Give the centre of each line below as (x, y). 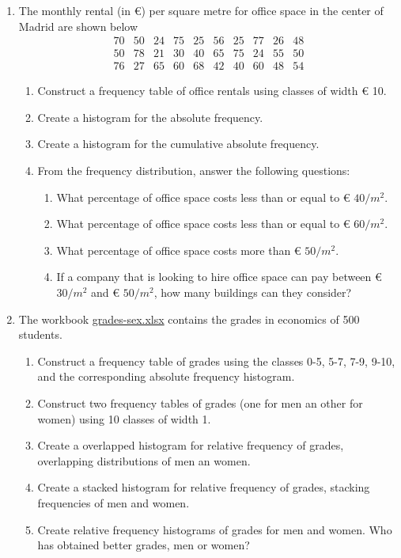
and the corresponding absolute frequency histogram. (166, 376)
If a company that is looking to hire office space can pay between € (219, 277)
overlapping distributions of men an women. (144, 460)
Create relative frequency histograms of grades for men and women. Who (215, 529)
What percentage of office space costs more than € (179, 250)
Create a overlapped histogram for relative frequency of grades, (191, 445)
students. (40, 334)
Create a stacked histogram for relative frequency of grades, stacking (204, 487)
